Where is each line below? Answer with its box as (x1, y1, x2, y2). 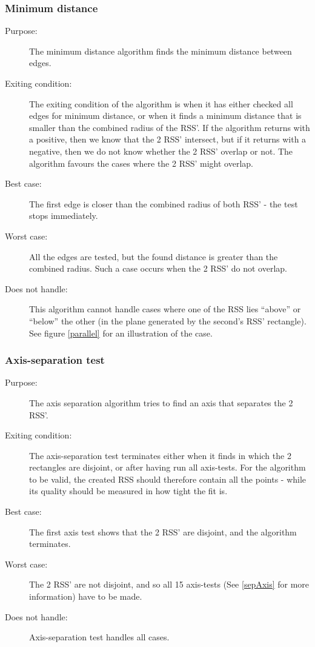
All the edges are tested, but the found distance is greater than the (29, 250, 278, 263)
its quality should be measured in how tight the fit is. (29, 484, 228, 497)
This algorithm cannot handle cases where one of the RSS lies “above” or (29, 303, 301, 315)
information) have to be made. (29, 590, 142, 603)
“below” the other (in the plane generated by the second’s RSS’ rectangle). (29, 314, 307, 327)
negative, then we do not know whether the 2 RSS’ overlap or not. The (29, 144, 293, 157)
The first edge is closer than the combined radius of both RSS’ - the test (29, 197, 298, 210)
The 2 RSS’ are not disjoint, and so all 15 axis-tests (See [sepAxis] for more (29, 578, 310, 591)
